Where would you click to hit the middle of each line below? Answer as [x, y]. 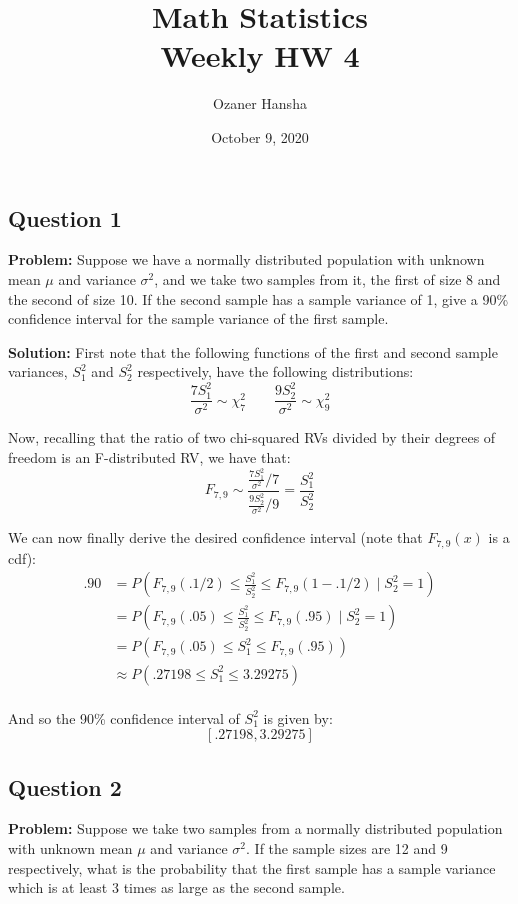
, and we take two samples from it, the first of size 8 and [327, 278]
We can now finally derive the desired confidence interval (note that [215, 537]
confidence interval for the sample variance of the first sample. [198, 318]
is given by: [298, 717]
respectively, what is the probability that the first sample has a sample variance [252, 867]
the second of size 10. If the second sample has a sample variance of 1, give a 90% [258, 298]
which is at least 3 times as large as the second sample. [176, 887]
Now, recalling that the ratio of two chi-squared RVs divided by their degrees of [252, 437]
